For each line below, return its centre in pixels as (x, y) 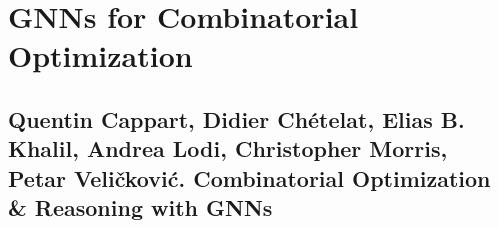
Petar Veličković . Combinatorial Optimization (249, 177)
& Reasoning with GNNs (140, 207)
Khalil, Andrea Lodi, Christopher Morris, (228, 148)
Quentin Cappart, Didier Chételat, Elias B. (236, 118)
